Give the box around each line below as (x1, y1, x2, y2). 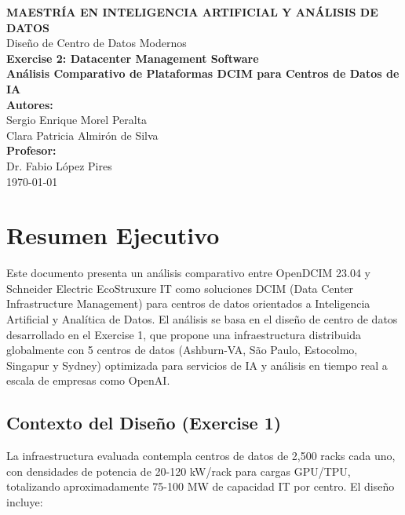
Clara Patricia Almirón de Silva (6, 126, 159, 143)
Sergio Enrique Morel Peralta (6, 111, 148, 128)
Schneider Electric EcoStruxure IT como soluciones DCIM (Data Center (6, 279, 354, 296)
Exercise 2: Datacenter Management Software (6, 49, 259, 66)
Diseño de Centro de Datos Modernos (6, 35, 187, 51)
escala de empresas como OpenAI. (6, 372, 170, 389)
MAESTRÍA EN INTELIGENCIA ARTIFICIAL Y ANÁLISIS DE (6, 4, 378, 20)
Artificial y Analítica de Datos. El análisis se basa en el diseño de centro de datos (6, 311, 398, 327)
